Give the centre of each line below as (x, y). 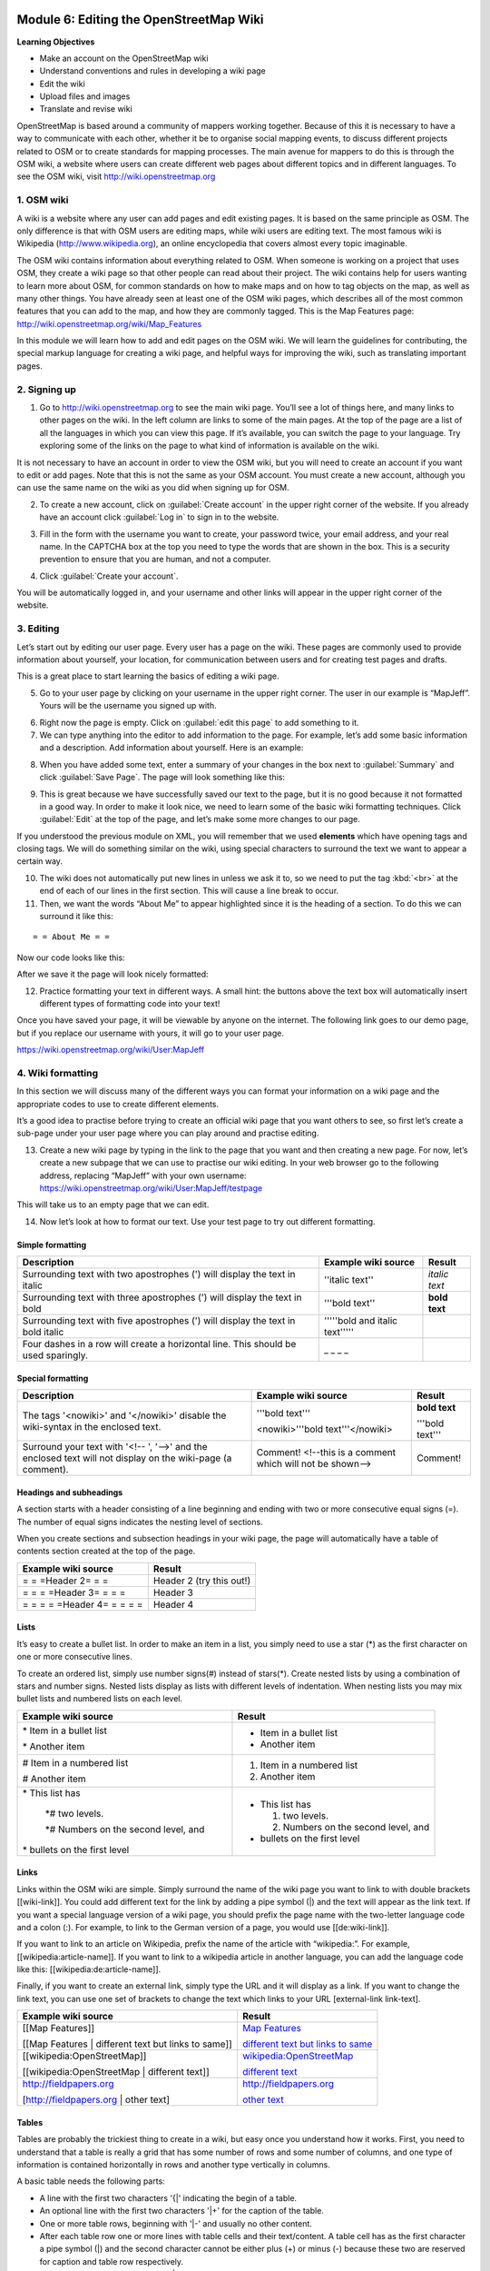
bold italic (43, 1333)
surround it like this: (76, 917)
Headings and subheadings (70, 1492)
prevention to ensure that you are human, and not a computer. (155, 560)
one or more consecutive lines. (74, 1657)
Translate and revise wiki (86, 109)
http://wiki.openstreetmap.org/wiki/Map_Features (109, 323)
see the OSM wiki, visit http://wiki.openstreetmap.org (116, 176)
